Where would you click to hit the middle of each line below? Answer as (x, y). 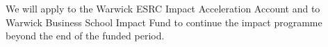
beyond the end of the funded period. (85, 36)
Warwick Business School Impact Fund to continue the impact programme (164, 22)
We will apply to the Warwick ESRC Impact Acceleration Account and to (163, 8)
